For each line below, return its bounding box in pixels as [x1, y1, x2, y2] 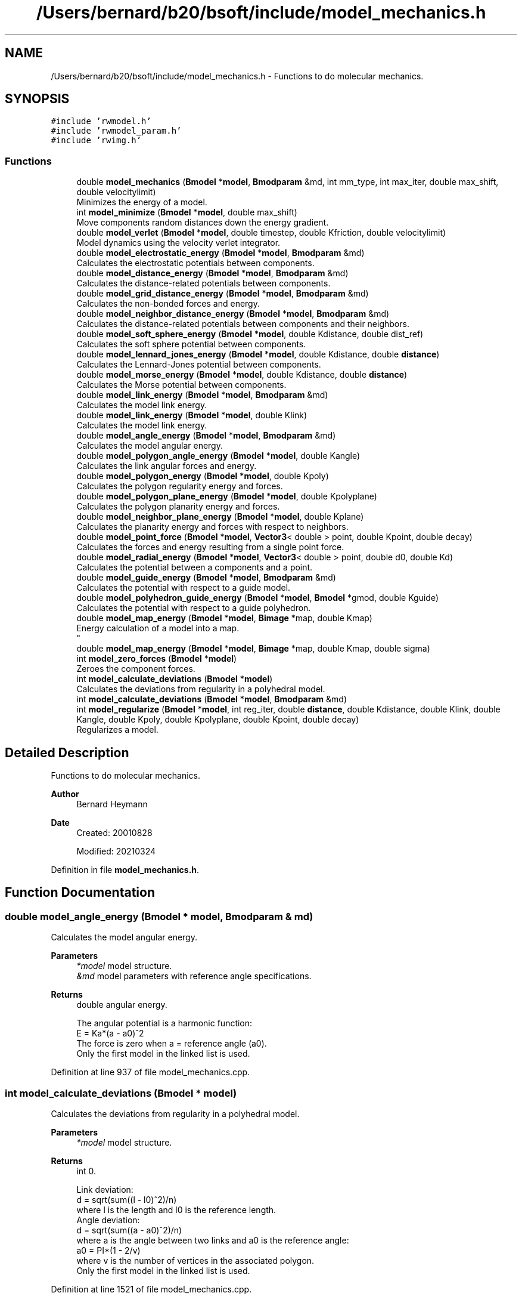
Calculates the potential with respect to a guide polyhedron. [76, 603, 311, 613]
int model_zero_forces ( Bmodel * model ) [76, 653, 237, 664]
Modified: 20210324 [76, 846, 156, 857]
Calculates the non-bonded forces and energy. [76, 298, 260, 309]
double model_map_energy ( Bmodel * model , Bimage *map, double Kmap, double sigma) [76, 643, 430, 654]
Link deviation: [76, 1184, 133, 1195]
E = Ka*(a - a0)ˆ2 [76, 1028, 144, 1039]
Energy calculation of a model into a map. [76, 623, 240, 634]
